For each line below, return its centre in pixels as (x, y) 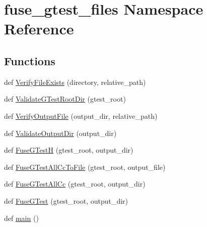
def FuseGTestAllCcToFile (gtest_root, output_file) (85, 167)
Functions (30, 60)
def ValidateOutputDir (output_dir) (60, 133)
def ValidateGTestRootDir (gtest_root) (65, 99)
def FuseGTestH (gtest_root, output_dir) (69, 150)
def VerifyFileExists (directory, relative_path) (75, 82)
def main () (21, 218)
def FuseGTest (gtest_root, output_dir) (66, 200)
